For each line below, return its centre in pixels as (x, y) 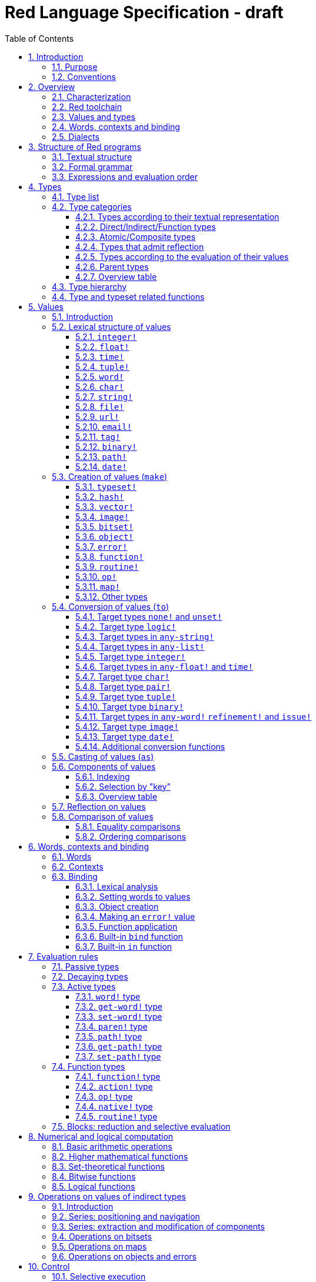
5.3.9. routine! (107, 566)
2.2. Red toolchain (87, 106)
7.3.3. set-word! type (119, 1016)
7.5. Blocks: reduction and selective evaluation (141, 1126)
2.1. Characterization (92, 96)
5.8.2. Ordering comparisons (131, 836)
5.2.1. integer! (106, 336)
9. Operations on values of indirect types (107, 1196)
